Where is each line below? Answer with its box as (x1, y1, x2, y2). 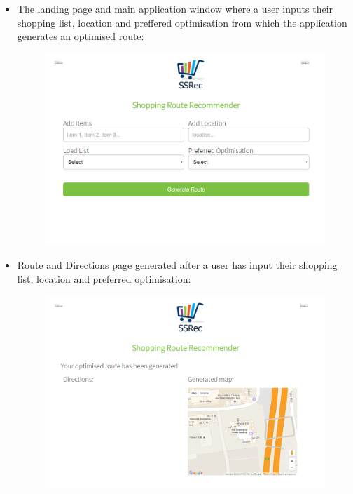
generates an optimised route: (17, 29, 144, 44)
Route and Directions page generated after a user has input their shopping (17, 258, 338, 272)
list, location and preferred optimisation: (17, 271, 191, 286)
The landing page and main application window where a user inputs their (17, 1, 333, 15)
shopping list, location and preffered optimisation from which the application (17, 15, 347, 29)
